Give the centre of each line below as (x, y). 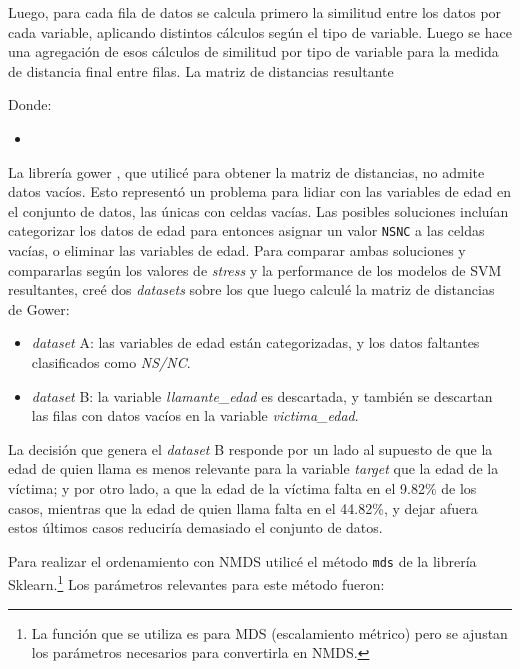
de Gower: (39, 308)
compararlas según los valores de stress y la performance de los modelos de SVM (255, 269)
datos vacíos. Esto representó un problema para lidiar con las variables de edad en (259, 191)
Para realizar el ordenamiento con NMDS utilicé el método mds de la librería (242, 560)
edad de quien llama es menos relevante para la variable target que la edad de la (253, 468)
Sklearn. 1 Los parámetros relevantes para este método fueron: (196, 583)
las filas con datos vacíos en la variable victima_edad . (195, 415)
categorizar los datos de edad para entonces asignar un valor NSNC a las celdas (246, 230)
